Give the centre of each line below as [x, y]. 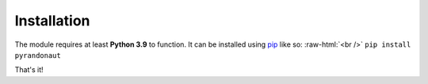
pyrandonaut [38, 55]
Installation [52, 21]
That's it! [29, 70]
